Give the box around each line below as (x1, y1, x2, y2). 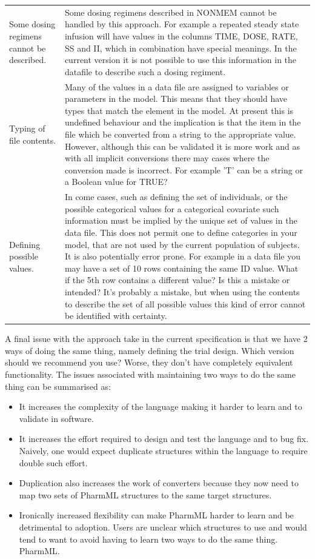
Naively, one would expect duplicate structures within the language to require (19, 444, 308, 457)
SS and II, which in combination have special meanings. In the (64, 41, 297, 54)
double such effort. (19, 456, 88, 469)
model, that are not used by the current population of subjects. (64, 238, 300, 250)
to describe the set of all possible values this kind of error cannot (64, 297, 306, 310)
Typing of (9, 122, 45, 135)
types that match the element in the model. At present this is (64, 104, 294, 116)
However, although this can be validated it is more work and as (64, 139, 300, 152)
